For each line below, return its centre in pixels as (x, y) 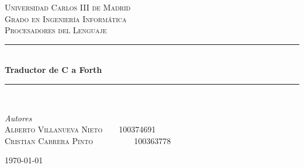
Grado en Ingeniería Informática (66, 18)
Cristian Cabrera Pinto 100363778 (88, 140)
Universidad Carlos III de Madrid (68, 7)
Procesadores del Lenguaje (56, 30)
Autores (18, 118)
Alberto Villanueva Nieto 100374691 (80, 129)
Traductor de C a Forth (53, 70)
